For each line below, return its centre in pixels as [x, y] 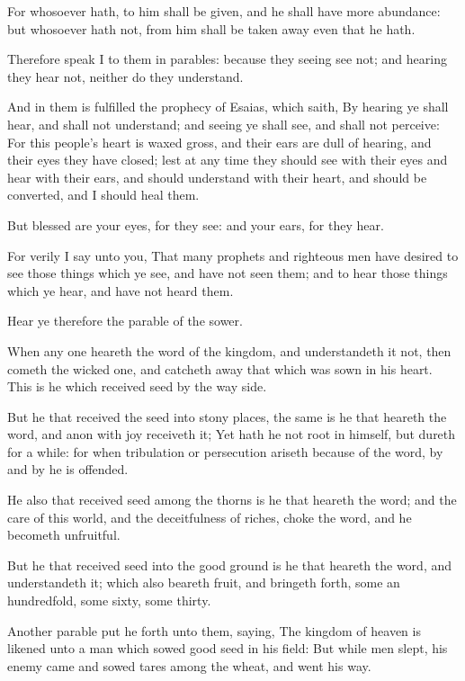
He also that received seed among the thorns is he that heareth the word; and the [232, 500]
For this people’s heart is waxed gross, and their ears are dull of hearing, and [219, 142]
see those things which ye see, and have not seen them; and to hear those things [228, 273]
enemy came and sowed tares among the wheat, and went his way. [189, 665]
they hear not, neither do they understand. [125, 76]
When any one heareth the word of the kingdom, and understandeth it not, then [229, 350]
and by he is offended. [68, 469]
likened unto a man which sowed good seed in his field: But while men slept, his [228, 648]
